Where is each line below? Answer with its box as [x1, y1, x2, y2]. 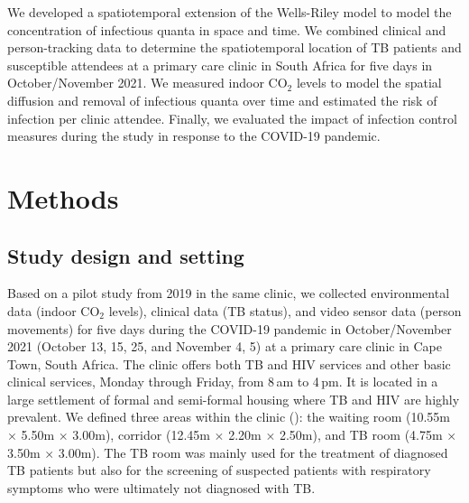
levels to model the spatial [296, 73, 442, 92]
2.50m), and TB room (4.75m [279, 425, 443, 444]
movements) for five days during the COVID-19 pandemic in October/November [7, 319, 452, 338]
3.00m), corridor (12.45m [72, 425, 210, 444]
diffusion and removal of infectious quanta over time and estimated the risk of [7, 90, 437, 109]
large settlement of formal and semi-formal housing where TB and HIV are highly [7, 389, 460, 408]
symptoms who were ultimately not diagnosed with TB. [7, 478, 316, 497]
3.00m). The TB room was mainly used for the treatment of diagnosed [58, 442, 448, 461]
